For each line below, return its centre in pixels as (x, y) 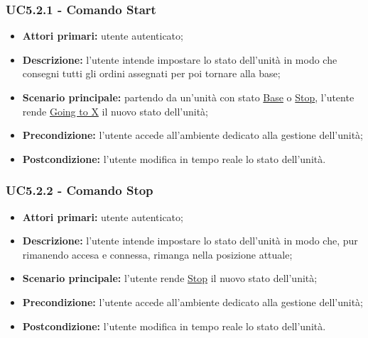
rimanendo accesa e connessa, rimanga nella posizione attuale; (157, 254)
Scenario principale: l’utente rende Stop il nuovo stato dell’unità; (170, 278)
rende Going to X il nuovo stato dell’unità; (115, 111)
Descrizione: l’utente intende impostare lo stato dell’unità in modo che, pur (190, 241)
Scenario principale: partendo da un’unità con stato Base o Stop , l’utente (188, 97)
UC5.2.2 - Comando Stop (80, 190)
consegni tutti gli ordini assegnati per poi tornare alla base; (151, 73)
